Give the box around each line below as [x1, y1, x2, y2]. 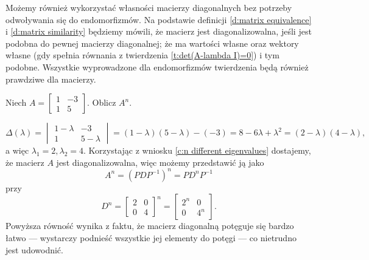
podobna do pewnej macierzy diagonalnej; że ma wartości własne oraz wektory [5, 36, 299, 49]
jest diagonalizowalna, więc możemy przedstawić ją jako [56, 156, 264, 168]
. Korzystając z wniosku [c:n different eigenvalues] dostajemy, [83, 144, 311, 157]
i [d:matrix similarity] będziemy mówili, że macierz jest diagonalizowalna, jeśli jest [5, 25, 312, 38]
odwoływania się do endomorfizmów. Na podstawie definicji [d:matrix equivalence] [5, 13, 312, 26]
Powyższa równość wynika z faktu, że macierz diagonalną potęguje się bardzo [5, 219, 294, 232]
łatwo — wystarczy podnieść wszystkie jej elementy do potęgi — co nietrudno [5, 231, 297, 244]
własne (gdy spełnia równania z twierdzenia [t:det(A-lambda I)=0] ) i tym [5, 49, 279, 61]
